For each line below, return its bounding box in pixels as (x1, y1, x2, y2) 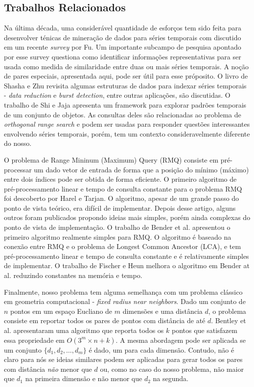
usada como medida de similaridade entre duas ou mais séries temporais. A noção (4, 61, 249, 71)
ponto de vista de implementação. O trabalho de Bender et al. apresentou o (4, 222, 231, 232)
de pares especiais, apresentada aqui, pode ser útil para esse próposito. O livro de (4, 71, 248, 81)
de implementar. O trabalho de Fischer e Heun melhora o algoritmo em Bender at (4, 260, 250, 271)
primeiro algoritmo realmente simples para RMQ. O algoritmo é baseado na (4, 231, 231, 242)
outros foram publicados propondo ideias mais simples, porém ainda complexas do (4, 212, 251, 222)
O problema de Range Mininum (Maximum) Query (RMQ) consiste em (4, 154, 219, 165)
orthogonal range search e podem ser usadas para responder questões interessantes (4, 119, 250, 129)
